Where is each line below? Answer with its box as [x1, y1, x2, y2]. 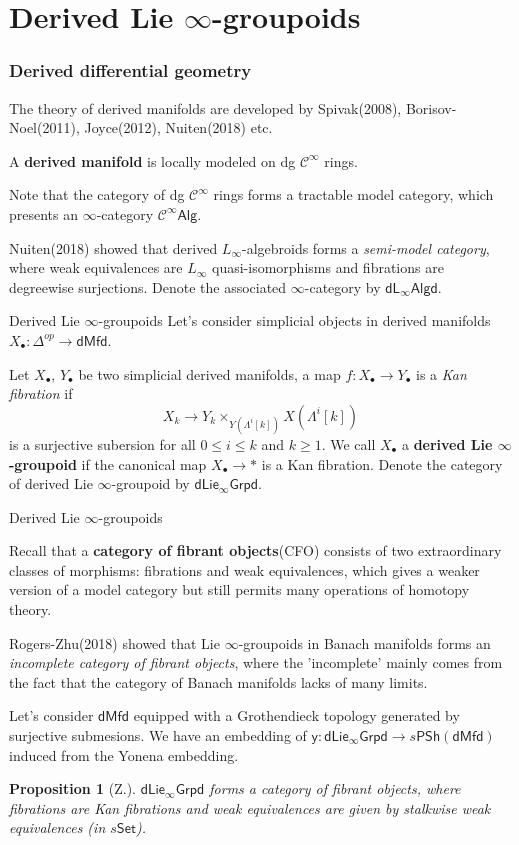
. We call [321, 433, 376, 454]
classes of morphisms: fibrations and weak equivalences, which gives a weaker [9, 559, 480, 580]
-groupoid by [111, 473, 190, 494]
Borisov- [405, 97, 457, 118]
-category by [304, 276, 381, 297]
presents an [9, 203, 79, 224]
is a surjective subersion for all [9, 433, 196, 454]
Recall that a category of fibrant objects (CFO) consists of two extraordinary [9, 540, 502, 561]
